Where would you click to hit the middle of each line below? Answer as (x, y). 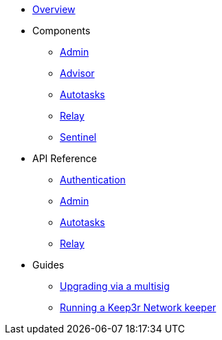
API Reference (65, 158)
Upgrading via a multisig (115, 286)
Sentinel (78, 137)
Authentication (93, 180)
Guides (48, 265)
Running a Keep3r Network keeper (138, 307)
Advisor (77, 73)
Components (62, 31)
